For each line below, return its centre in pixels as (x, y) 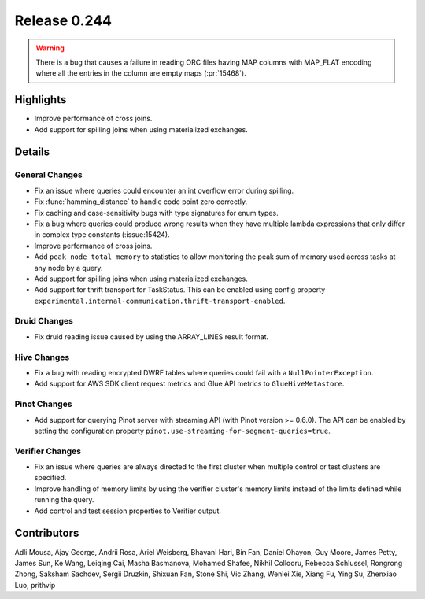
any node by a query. (68, 268)
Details (32, 152)
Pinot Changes (43, 404)
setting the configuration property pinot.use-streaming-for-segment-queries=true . (182, 431)
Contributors (47, 533)
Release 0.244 (63, 20)
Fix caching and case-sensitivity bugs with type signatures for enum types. (156, 213)
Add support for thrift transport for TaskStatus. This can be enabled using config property (180, 290)
